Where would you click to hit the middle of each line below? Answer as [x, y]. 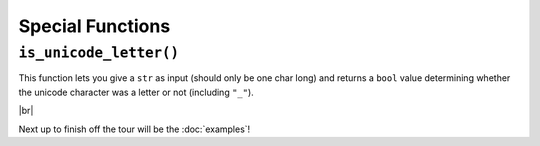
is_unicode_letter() [99, 53]
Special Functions [94, 26]
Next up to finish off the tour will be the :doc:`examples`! [134, 129]
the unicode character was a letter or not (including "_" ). [136, 92]
